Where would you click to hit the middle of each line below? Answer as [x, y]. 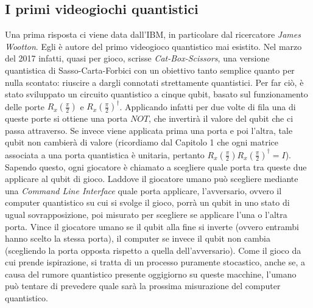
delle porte [25, 106]
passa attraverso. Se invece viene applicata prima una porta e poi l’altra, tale [149, 130]
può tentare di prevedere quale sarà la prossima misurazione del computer [143, 286]
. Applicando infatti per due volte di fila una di [208, 106]
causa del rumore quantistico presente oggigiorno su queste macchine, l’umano [151, 274]
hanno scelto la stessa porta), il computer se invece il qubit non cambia [138, 238]
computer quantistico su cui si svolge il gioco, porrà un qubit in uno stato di [147, 202]
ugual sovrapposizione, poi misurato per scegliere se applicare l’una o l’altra [146, 214]
